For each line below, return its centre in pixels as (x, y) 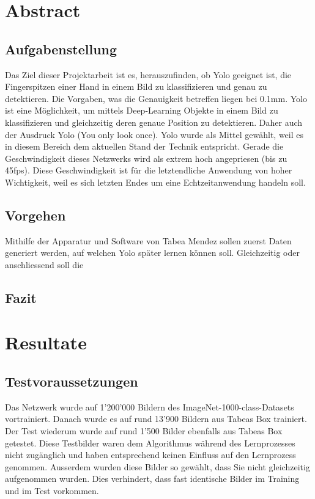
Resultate (46, 342)
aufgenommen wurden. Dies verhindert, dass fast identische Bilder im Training (152, 479)
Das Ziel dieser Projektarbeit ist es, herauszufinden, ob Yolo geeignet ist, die (148, 74)
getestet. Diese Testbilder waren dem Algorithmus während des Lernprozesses (150, 443)
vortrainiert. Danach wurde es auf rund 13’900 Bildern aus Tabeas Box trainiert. (156, 419)
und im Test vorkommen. (52, 491)
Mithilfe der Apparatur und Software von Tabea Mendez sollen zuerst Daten (148, 240)
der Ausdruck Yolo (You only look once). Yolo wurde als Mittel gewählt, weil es (154, 134)
